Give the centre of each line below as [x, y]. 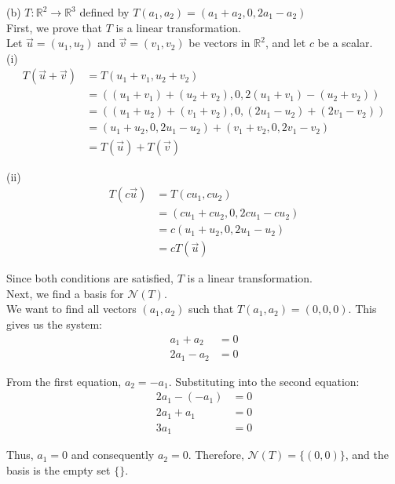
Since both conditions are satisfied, [90, 278]
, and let [285, 43]
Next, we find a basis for [65, 293]
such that [211, 309]
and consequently [113, 455]
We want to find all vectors [71, 309]
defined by [104, 12]
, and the [367, 455]
